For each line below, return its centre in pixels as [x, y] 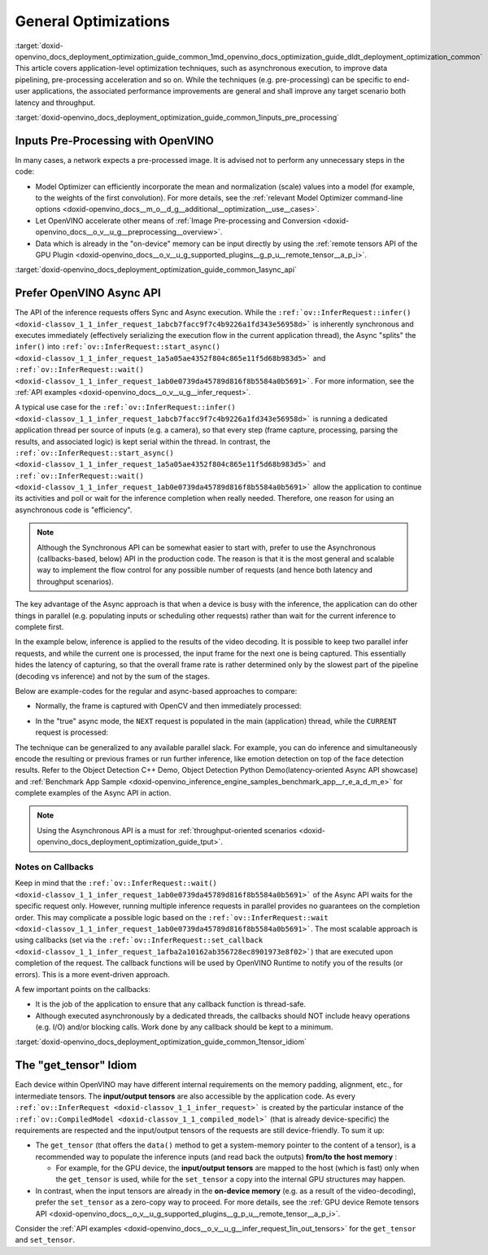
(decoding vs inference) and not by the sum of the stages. [113, 676]
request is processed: [72, 732]
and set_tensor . [45, 1240]
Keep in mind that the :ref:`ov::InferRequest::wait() [116, 883]
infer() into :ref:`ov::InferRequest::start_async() [118, 347]
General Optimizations [92, 21]
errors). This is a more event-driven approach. [92, 974]
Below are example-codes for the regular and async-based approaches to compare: [156, 691]
